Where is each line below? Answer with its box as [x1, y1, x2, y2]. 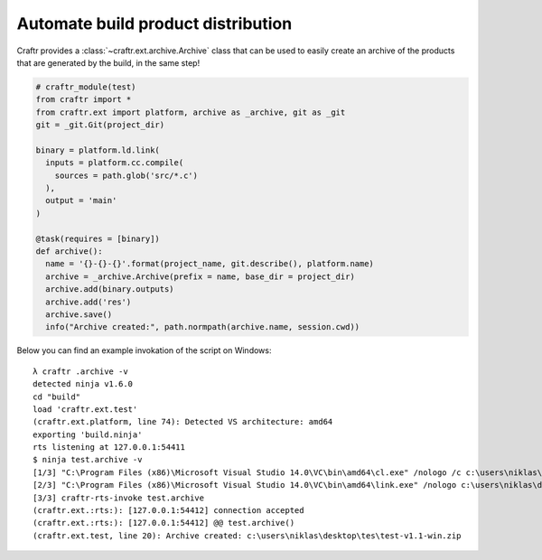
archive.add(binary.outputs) [45, 285, 175, 294]
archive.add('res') [45, 296, 132, 307]
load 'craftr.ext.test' [33, 404, 138, 415]
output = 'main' [45, 195, 117, 206]
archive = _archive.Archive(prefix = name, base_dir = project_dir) [45, 271, 356, 282]
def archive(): [35, 247, 103, 257]
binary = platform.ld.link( [35, 145, 160, 155]
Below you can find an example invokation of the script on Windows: [16, 345, 272, 356]
